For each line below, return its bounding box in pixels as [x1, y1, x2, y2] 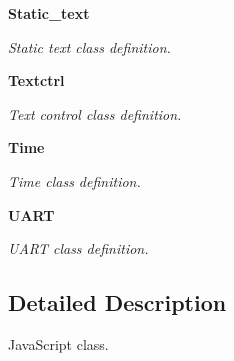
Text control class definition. [8, 103, 182, 124]
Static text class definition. [8, 36, 171, 57]
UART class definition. [8, 238, 149, 259]
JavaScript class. [8, 333, 109, 354]
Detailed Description [8, 287, 227, 318]
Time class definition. [8, 170, 141, 191]
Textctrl [8, 70, 65, 91]
